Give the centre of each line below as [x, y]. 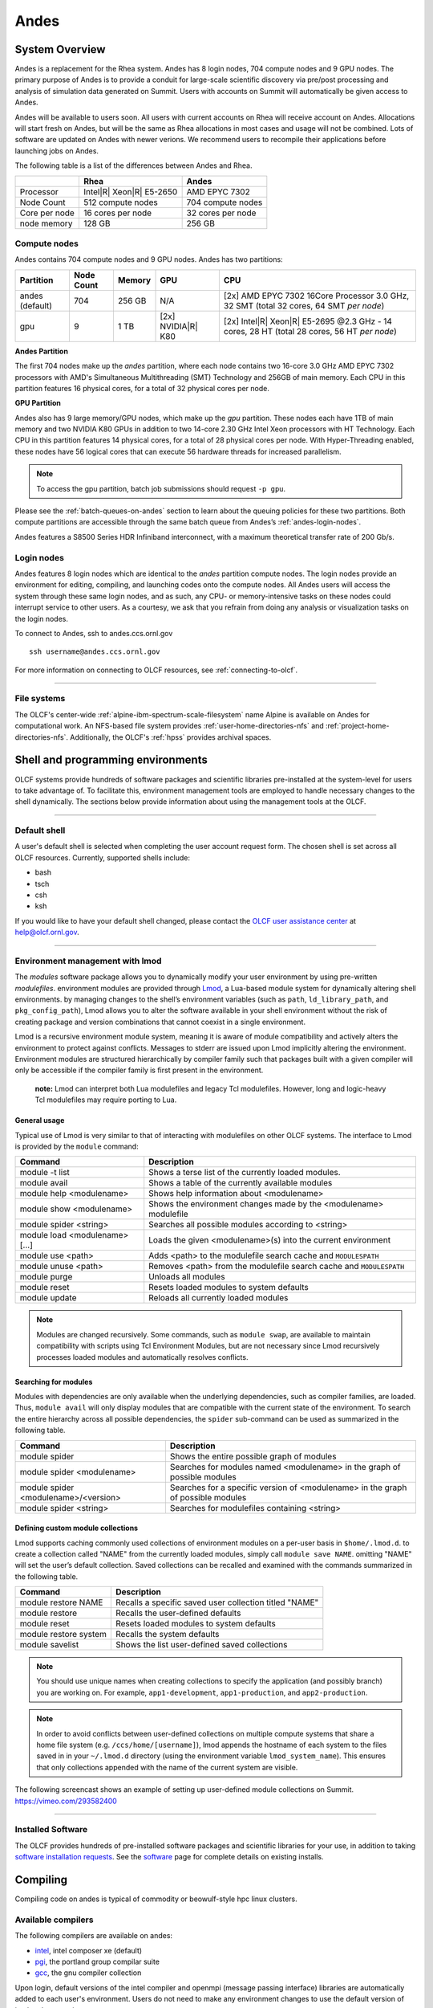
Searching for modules [54, 1382]
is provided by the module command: [77, 1146]
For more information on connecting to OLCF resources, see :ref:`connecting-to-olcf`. [156, 670]
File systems [40, 699]
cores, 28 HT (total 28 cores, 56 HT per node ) [310, 331]
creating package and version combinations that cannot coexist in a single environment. [160, 1022]
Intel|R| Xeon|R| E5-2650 [130, 191]
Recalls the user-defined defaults [178, 1613]
